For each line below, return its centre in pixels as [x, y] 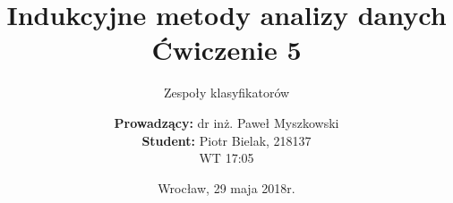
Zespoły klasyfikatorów [226, 93]
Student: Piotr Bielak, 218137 [226, 140]
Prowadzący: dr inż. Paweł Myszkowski [226, 122]
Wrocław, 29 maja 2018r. [226, 187]
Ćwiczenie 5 [226, 50]
